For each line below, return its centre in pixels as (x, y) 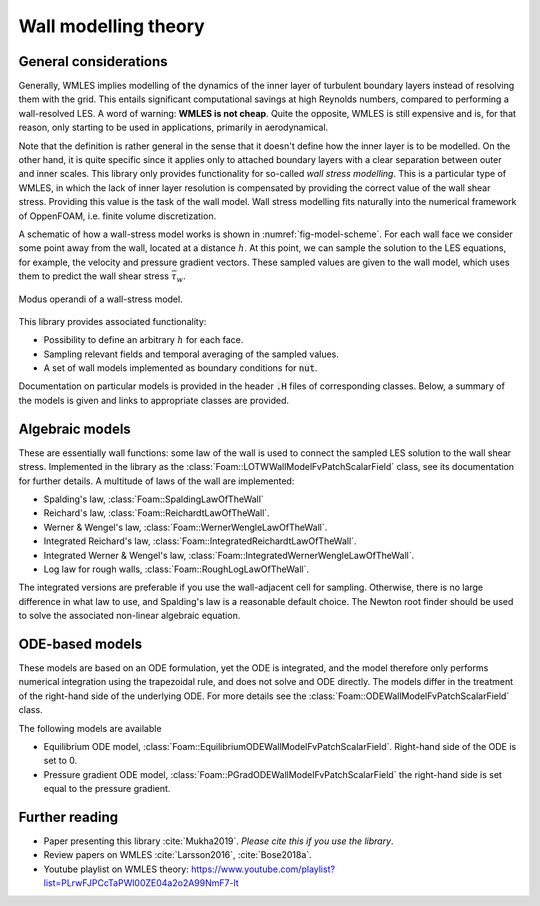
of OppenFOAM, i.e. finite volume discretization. (117, 216)
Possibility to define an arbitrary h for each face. (143, 340)
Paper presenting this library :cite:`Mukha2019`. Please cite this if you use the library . (218, 841)
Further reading (68, 816)
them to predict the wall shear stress (94, 276)
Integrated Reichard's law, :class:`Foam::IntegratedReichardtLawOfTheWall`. (200, 541)
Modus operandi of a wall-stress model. (101, 299)
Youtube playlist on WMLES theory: (116, 869)
